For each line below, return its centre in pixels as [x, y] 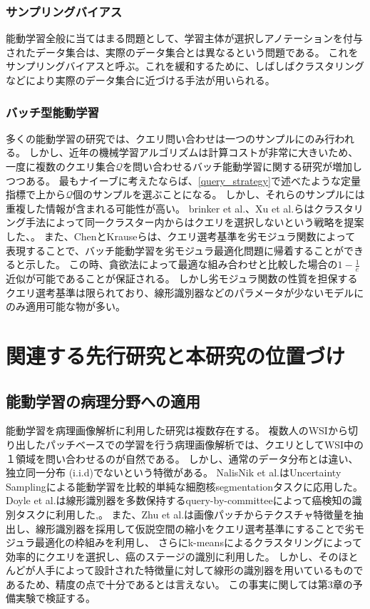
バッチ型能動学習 [52, 112]
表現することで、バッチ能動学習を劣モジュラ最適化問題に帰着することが [175, 250]
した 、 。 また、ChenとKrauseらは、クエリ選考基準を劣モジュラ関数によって [181, 236]
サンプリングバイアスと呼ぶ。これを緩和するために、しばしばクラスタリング [185, 66]
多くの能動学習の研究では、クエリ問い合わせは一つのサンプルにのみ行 [170, 138]
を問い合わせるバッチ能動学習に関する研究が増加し [243, 166]
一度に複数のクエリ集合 [61, 166]
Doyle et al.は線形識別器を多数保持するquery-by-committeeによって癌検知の [179, 500]
